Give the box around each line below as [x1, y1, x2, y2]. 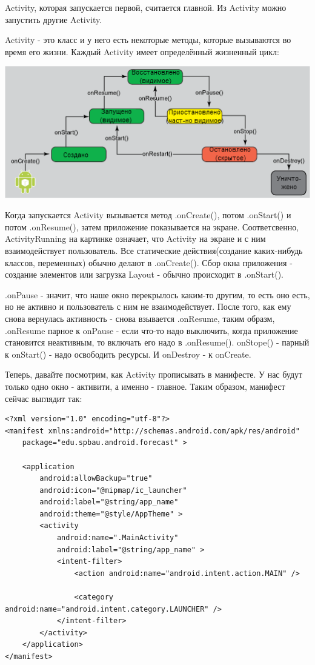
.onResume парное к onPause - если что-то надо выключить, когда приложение [5, 324, 298, 336]
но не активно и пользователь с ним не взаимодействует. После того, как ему [5, 300, 291, 313]
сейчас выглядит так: [5, 392, 82, 404]
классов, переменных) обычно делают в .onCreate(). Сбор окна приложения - [5, 256, 293, 269]
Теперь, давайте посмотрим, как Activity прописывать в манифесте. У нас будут [5, 368, 303, 381]
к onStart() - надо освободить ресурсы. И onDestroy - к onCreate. [5, 347, 251, 360]
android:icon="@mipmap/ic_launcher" [39, 486, 187, 495]
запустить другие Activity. [5, 13, 102, 25]
